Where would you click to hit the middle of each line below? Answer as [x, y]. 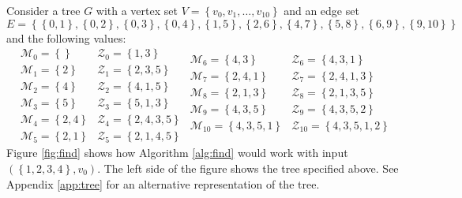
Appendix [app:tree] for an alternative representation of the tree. [163, 183]
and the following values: [66, 37]
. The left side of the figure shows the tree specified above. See [248, 168]
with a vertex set [137, 10]
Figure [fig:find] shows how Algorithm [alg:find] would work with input [177, 153]
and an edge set [321, 10]
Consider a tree [43, 10]
